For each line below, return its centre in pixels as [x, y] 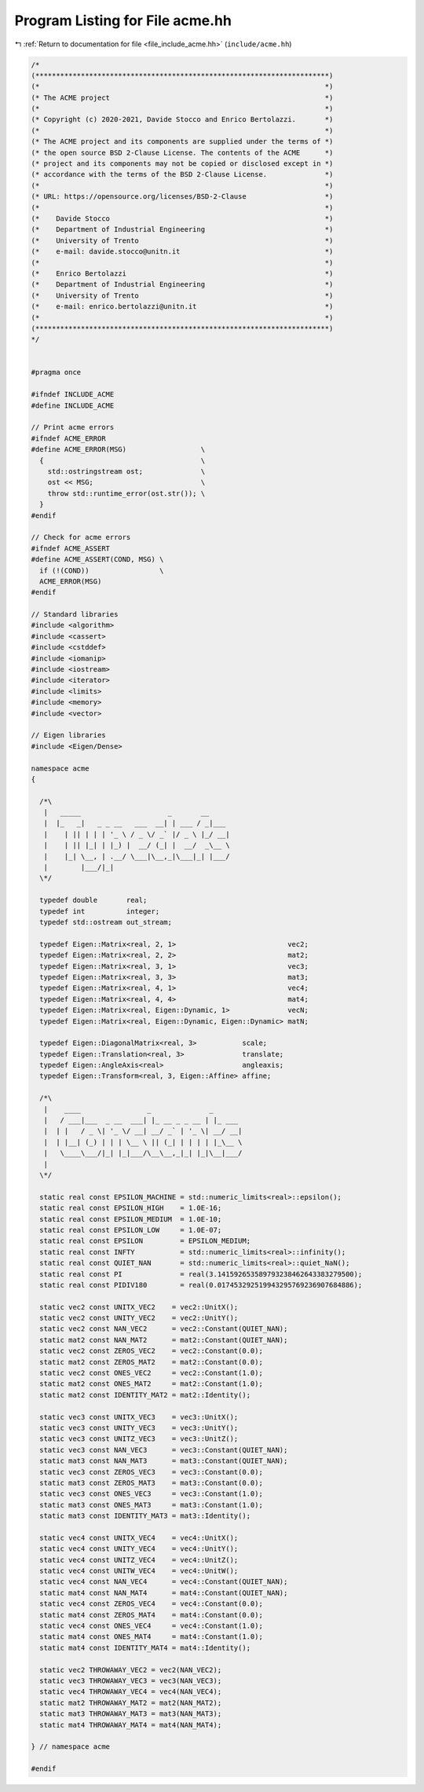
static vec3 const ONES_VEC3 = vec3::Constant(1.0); [151, 1494]
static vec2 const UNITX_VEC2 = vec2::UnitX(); [139, 1307]
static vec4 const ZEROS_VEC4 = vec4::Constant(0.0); [151, 1604]
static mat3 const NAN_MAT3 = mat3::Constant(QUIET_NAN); [164, 1461]
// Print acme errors [73, 427]
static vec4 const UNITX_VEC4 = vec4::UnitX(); [139, 1537]
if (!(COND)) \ [102, 570]
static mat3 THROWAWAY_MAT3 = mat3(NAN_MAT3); [131, 1714]
